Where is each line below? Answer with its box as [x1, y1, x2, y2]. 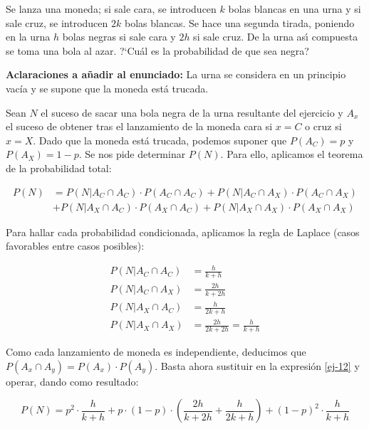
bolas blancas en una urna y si [228, 1, 361, 16]
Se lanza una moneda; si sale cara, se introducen [6, 1, 217, 16]
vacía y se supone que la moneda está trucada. [6, 80, 209, 95]
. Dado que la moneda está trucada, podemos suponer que [33, 132, 287, 147]
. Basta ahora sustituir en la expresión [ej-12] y [155, 358, 360, 373]
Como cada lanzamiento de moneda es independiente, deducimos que [6, 344, 306, 359]
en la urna [6, 29, 51, 44]
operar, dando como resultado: [6, 374, 139, 388]
